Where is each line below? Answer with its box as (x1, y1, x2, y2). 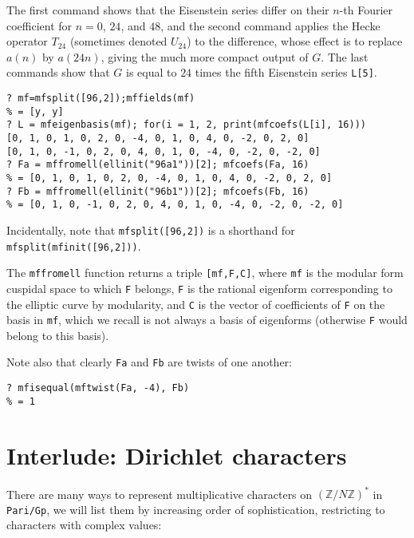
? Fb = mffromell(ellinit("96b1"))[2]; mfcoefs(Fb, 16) (6, 185, 310, 197)
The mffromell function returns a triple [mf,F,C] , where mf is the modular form (6, 264, 404, 281)
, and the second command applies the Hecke (160, 17, 380, 34)
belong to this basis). (6, 326, 109, 343)
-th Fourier (339, 2, 392, 18)
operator (6, 33, 48, 49)
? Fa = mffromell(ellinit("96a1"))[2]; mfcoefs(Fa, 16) (6, 159, 310, 171)
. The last (321, 48, 369, 65)
